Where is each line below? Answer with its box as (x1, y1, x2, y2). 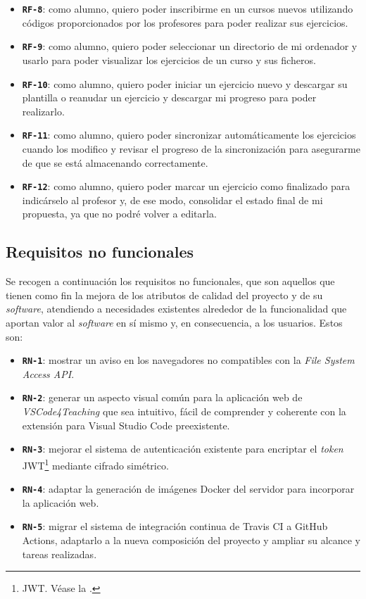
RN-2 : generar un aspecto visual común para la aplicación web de (22, 390, 303, 405)
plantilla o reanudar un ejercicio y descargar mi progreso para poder (22, 90, 317, 105)
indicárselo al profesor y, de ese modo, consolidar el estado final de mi (22, 192, 323, 207)
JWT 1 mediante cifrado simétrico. (22, 455, 169, 472)
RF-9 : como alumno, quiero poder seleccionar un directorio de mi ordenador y (22, 39, 358, 53)
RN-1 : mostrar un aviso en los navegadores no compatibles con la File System (22, 353, 355, 367)
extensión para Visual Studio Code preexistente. (22, 417, 230, 432)
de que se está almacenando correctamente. (22, 155, 208, 170)
